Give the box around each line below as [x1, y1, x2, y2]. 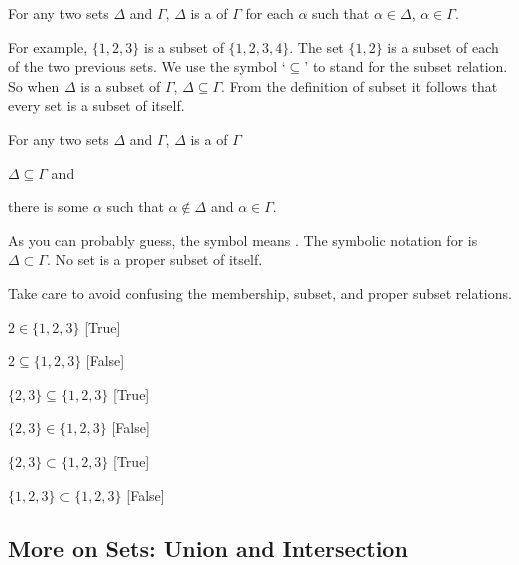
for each [245, 3, 294, 23]
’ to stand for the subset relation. [304, 56, 508, 77]
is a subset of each [387, 36, 499, 57]
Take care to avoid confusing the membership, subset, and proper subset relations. [8, 282, 512, 303]
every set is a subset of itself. [8, 95, 185, 116]
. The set [289, 36, 344, 57]
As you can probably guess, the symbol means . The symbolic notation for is [8, 229, 478, 250]
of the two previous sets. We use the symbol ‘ [8, 56, 286, 77]
